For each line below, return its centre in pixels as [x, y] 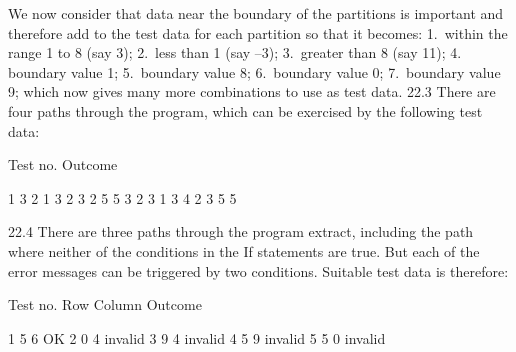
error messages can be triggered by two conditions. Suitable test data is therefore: [258, 270]
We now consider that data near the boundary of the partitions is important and [256, 13]
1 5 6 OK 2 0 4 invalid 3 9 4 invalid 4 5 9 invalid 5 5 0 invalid [197, 337]
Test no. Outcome [63, 164]
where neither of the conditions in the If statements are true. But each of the [244, 250]
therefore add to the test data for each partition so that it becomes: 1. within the [258, 32]
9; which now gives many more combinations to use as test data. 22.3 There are [252, 91]
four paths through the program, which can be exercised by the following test [245, 110]
